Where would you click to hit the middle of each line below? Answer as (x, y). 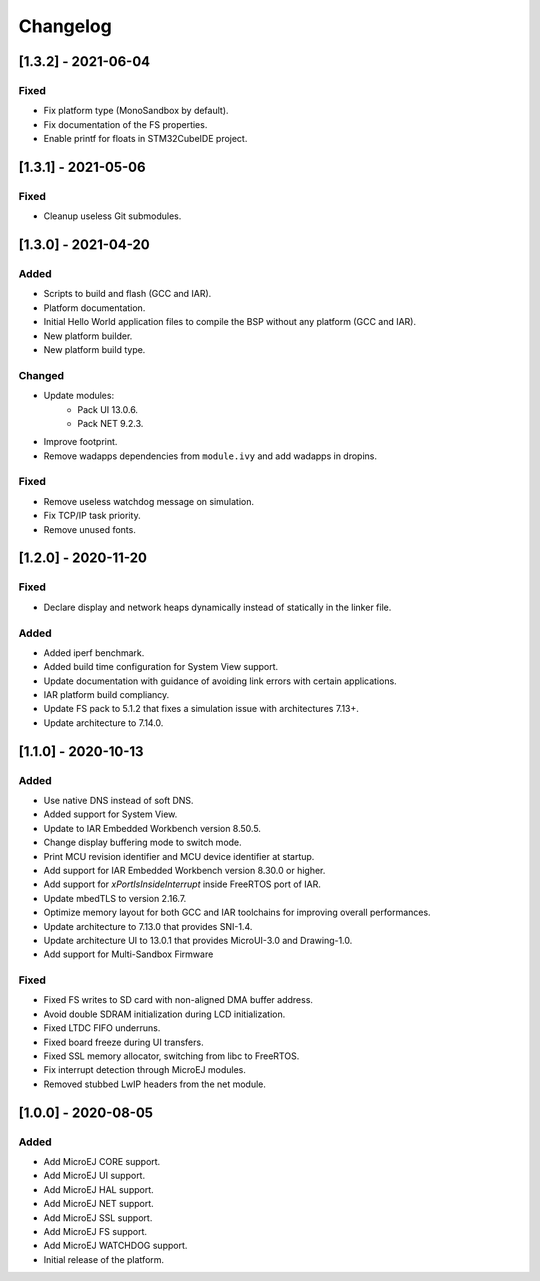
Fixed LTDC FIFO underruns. (102, 1028)
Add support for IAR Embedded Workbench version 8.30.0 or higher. (184, 870)
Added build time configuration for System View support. (161, 667)
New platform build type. (94, 349)
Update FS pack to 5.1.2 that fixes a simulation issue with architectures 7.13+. (201, 709)
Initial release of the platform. (104, 1259)
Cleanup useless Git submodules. (112, 216)
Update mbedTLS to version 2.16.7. (115, 898)
